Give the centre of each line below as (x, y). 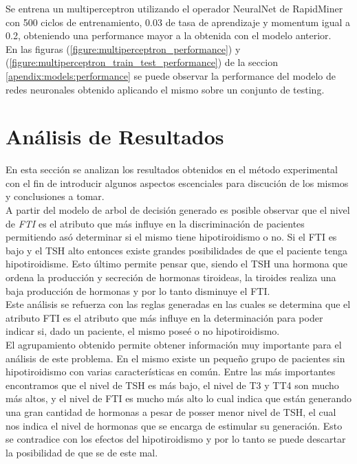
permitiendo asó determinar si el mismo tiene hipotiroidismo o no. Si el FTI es (171, 237)
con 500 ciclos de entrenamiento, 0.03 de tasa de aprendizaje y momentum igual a (178, 22)
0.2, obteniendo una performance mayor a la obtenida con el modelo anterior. (169, 35)
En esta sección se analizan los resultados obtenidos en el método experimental (172, 169)
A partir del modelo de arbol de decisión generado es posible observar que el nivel (178, 210)
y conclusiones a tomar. (55, 196)
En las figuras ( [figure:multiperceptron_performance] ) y (123, 48)
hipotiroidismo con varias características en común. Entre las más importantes (171, 372)
